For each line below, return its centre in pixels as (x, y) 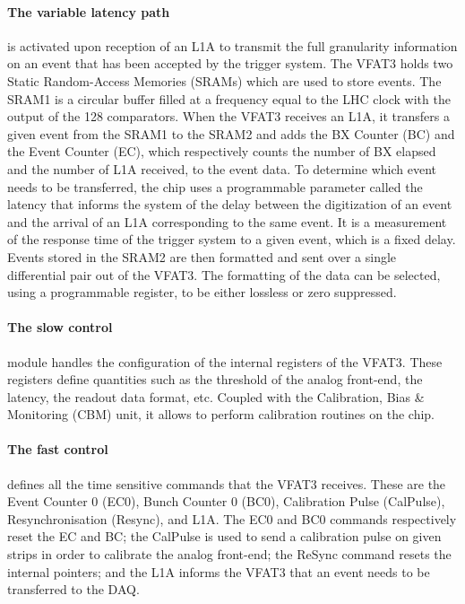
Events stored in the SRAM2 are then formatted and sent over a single (202, 256)
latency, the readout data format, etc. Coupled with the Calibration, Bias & (216, 396)
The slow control (60, 327)
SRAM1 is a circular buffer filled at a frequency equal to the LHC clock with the (229, 98)
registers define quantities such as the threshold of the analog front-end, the (215, 379)
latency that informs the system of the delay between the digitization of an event (230, 204)
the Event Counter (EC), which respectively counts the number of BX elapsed (222, 151)
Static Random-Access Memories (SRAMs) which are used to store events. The (224, 80)
